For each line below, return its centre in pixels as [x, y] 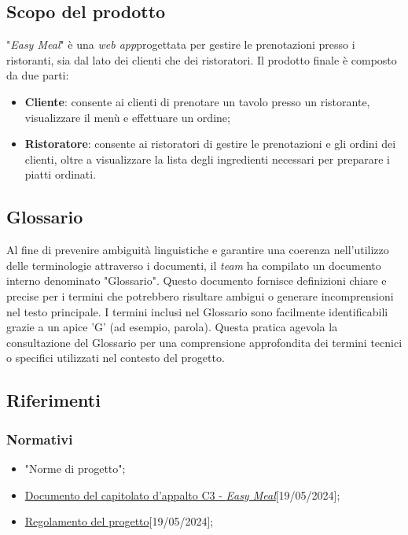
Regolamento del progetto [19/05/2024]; [119, 521]
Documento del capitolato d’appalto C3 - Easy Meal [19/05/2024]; [182, 494]
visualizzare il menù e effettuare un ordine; [127, 117]
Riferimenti [53, 400]
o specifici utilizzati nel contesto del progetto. [116, 358]
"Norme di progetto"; [75, 468]
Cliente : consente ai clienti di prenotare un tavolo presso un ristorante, [197, 101]
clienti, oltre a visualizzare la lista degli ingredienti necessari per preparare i [207, 159]
